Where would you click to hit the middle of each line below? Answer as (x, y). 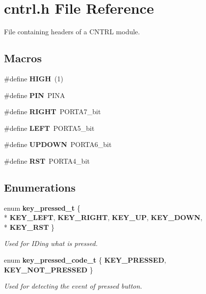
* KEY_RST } (29, 227)
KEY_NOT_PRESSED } (49, 269)
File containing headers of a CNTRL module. (72, 32)
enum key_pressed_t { (42, 208)
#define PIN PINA (35, 95)
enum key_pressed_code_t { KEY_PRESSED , (85, 260)
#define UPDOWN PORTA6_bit (58, 144)
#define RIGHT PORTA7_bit (52, 111)
